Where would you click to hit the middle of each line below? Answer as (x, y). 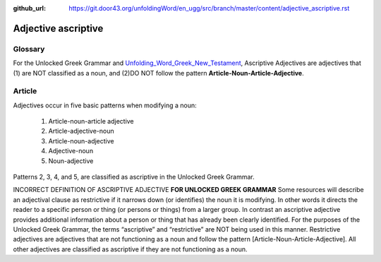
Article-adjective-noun (81, 131)
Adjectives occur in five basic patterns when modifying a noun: (105, 105)
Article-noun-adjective (81, 141)
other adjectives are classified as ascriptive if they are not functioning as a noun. (130, 249)
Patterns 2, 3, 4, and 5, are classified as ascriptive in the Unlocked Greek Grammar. (134, 177)
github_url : (29, 8)
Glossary (29, 49)
